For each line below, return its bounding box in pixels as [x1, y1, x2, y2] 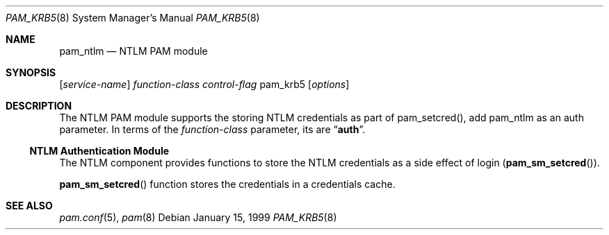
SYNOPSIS [6, 67, 56, 78]
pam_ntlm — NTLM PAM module [59, 45, 208, 57]
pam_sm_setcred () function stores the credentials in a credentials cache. [59, 178, 396, 190]
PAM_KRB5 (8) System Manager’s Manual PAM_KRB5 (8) [6, 12, 260, 24]
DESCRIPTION [6, 100, 72, 112]
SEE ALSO [6, 200, 53, 211]
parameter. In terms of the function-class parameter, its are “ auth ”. [59, 123, 366, 135]
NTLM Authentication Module [29, 145, 170, 157]
